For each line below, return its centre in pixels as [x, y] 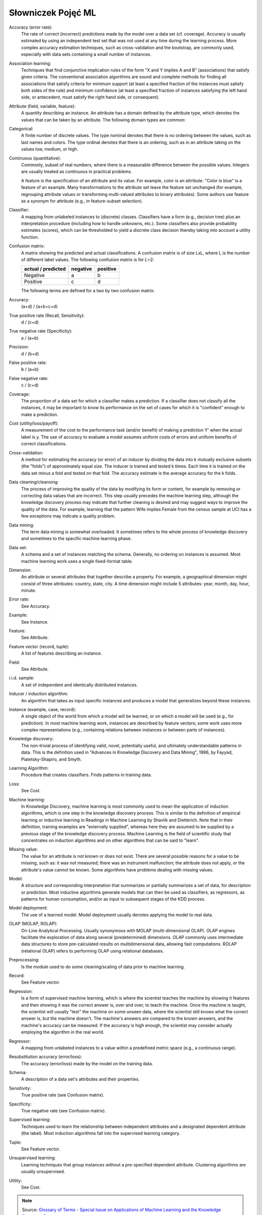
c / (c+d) [30, 385]
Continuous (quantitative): [35, 158]
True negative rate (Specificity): [41, 331]
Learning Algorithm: [29, 768]
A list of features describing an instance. [61, 653]
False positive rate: [28, 363]
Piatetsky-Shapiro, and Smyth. [51, 759]
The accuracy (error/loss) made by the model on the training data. [87, 1063]
